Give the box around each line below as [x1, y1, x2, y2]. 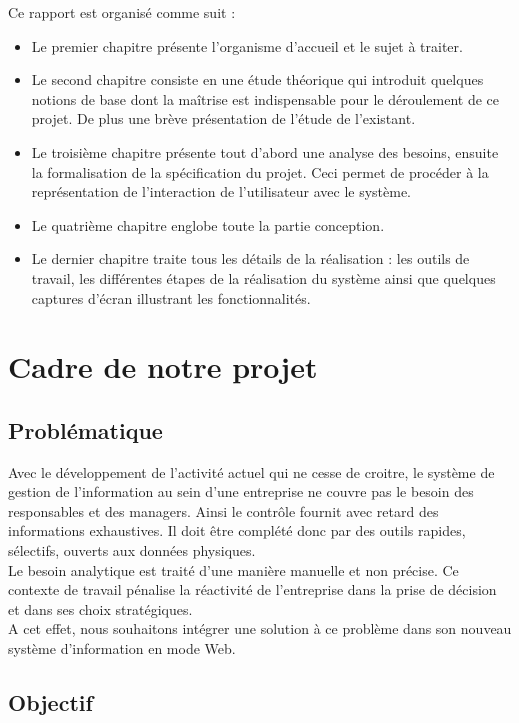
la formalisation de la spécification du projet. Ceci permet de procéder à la [31, 161, 489, 182]
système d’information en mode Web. [8, 638, 236, 659]
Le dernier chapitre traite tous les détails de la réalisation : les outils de [31, 248, 470, 269]
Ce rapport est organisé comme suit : [8, 2, 236, 22]
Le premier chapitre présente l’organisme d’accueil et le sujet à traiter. [31, 35, 463, 56]
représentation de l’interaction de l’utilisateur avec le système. [31, 181, 412, 202]
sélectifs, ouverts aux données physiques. [8, 540, 256, 561]
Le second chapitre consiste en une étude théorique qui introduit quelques [31, 69, 484, 90]
